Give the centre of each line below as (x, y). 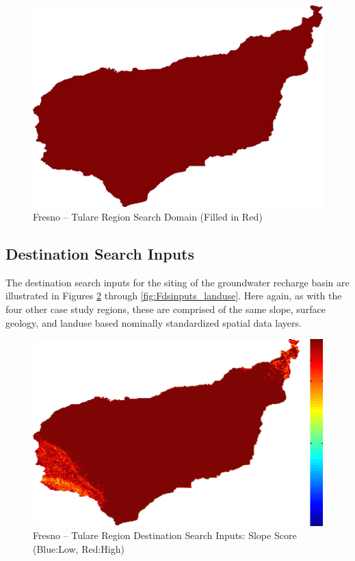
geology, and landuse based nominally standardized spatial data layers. (154, 322)
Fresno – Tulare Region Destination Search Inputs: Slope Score (165, 535)
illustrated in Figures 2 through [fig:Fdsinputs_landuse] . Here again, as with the (174, 296)
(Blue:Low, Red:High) (79, 548)
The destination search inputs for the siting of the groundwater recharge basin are (177, 282)
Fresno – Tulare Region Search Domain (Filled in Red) (148, 216)
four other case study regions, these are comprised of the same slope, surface (166, 309)
